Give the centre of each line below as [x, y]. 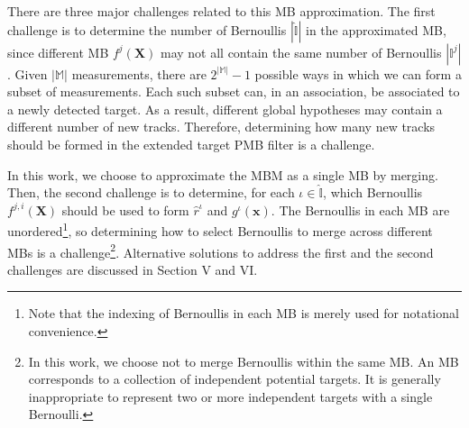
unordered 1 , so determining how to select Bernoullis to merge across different [220, 229]
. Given [28, 73]
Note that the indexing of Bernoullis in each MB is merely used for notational [244, 313]
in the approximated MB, [376, 29]
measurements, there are [139, 73]
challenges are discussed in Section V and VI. [133, 269]
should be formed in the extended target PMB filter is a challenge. [191, 144]
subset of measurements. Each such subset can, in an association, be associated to [234, 91]
